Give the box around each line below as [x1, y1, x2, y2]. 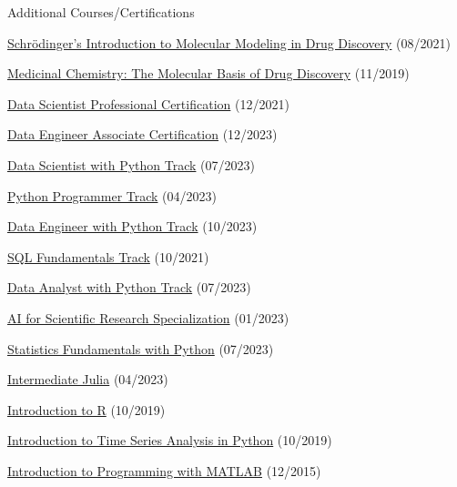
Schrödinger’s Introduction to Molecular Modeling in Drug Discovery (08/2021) [7, 33, 451, 52]
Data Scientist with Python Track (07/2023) [7, 155, 255, 174]
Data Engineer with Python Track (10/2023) [7, 217, 258, 236]
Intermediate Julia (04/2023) [7, 370, 168, 389]
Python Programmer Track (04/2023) [7, 186, 218, 205]
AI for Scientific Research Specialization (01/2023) [7, 308, 289, 327]
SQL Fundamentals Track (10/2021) [7, 247, 209, 266]
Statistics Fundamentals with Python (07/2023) [7, 339, 274, 358]
